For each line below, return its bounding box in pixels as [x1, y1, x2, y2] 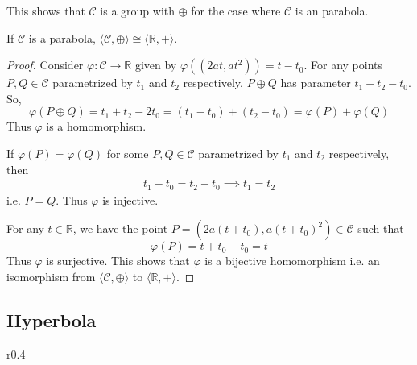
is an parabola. [295, 2, 369, 19]
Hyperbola [6, 307, 97, 332]
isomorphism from [6, 268, 96, 284]
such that [357, 220, 404, 237]
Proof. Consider [6, 56, 84, 73]
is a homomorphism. [46, 118, 147, 135]
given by [134, 56, 177, 73]
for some [106, 144, 149, 161]
